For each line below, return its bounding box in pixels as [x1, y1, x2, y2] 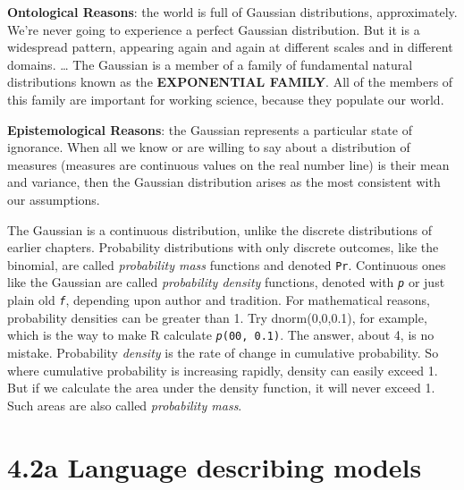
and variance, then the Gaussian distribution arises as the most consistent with [7, 173, 441, 191]
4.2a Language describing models [7, 448, 422, 485]
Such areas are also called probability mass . [7, 395, 242, 414]
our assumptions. [7, 190, 100, 208]
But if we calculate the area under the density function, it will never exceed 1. [7, 378, 435, 397]
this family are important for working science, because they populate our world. [7, 89, 444, 108]
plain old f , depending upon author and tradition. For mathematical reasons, [7, 291, 430, 309]
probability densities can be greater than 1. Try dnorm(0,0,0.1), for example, [7, 308, 427, 326]
